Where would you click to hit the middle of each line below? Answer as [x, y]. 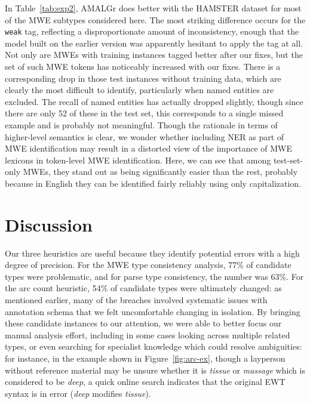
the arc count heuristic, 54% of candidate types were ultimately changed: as [143, 288]
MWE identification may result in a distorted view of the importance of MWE [148, 148]
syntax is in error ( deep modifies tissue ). [78, 393]
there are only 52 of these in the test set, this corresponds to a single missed [144, 113]
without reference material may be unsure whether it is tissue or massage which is [155, 370]
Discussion [49, 224]
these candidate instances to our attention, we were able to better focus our [143, 323]
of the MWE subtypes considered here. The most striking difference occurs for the [155, 19]
